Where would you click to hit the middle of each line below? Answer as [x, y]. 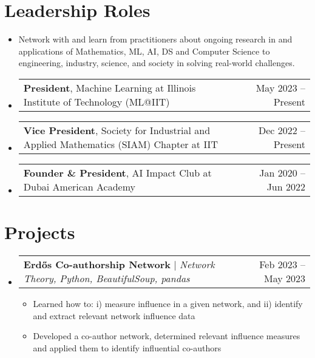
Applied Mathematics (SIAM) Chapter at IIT [120, 144]
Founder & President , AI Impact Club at [117, 172]
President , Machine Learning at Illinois [110, 87]
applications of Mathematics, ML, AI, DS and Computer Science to [144, 51]
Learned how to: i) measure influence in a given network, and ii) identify [168, 304]
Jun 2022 [286, 186]
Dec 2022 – [282, 130]
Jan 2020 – [282, 172]
